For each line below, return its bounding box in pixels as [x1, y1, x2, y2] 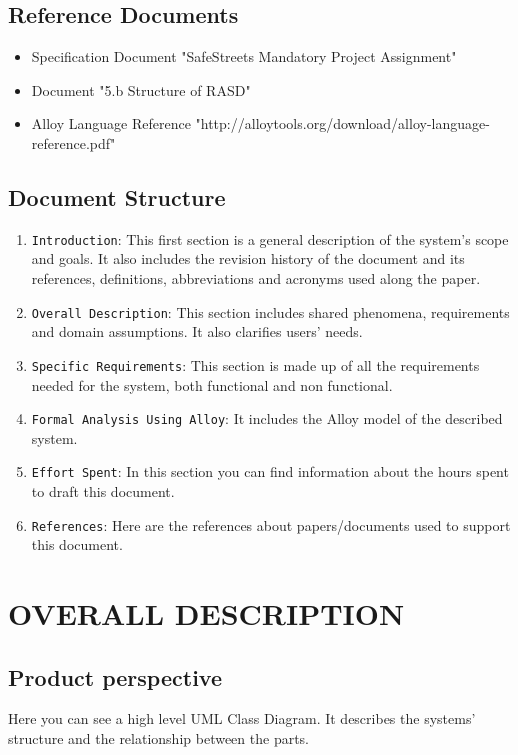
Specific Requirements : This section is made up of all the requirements [31, 354, 480, 375]
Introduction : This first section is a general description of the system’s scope [31, 228, 509, 249]
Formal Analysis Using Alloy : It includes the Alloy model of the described [31, 408, 503, 429]
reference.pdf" [31, 132, 116, 153]
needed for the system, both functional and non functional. [31, 374, 393, 395]
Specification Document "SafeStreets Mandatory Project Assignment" [31, 46, 457, 67]
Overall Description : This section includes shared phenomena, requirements [31, 301, 510, 322]
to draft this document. [31, 481, 175, 502]
